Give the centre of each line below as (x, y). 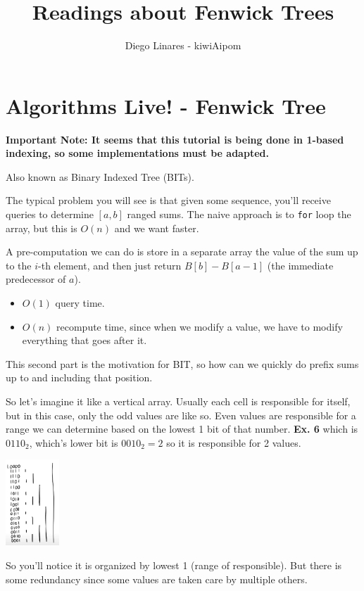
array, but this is (42, 228)
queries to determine (50, 214)
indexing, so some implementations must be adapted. (137, 153)
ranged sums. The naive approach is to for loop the (239, 214)
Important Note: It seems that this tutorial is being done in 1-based (175, 139)
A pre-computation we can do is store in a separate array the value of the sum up (182, 252)
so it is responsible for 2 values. (234, 442)
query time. (80, 303)
